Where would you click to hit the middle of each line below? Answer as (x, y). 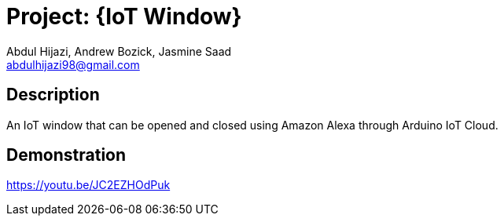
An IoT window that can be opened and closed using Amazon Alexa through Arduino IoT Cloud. (252, 125)
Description (53, 95)
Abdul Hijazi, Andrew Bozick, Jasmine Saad (119, 51)
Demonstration (66, 155)
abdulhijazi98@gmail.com (73, 64)
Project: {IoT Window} (124, 16)
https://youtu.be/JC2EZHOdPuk (88, 185)
